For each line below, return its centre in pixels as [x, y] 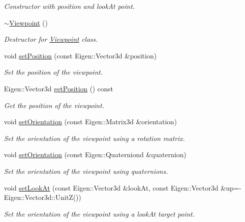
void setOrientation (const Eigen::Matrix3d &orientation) [91, 122]
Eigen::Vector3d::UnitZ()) [43, 197]
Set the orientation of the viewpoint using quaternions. [86, 171]
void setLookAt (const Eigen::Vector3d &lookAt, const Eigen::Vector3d [111, 187]
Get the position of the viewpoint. [54, 105]
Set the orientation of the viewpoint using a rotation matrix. [94, 138]
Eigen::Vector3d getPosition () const [59, 88]
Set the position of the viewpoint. [53, 72]
